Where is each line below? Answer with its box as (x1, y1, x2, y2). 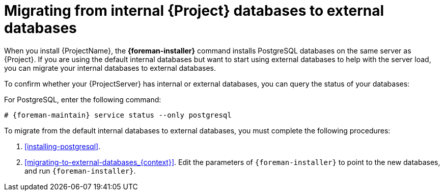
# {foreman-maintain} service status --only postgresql (4, 110, 232, 119)
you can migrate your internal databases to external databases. (4, 63, 216, 72)
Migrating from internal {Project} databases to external (4, 2, 384, 19)
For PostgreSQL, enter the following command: (4, 95, 161, 104)
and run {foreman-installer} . (24, 166, 136, 175)
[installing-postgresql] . (24, 142, 101, 151)
